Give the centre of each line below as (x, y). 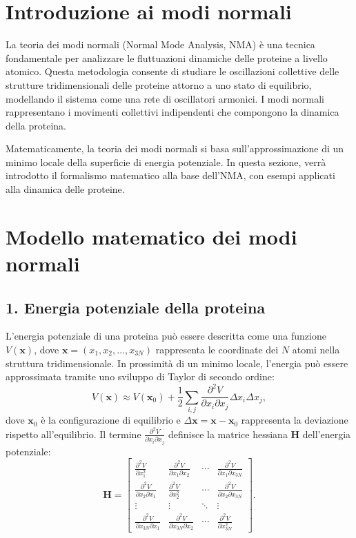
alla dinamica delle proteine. (65, 189)
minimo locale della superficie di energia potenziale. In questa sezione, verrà (166, 162)
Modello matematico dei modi (151, 236)
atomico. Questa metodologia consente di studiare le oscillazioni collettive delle (172, 71)
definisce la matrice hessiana (228, 434)
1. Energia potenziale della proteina (136, 307)
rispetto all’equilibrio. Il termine (73, 434)
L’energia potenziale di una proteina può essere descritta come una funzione (166, 336)
